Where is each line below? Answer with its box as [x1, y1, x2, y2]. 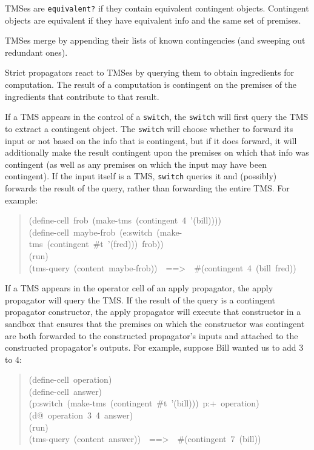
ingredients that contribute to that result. [5, 90, 159, 102]
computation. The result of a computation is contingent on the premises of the [5, 78, 297, 91]
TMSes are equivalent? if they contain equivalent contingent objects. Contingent [5, 2, 309, 14]
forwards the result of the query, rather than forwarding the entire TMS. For [5, 181, 290, 194]
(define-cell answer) [28, 385, 102, 397]
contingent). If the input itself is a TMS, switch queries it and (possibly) [5, 170, 277, 182]
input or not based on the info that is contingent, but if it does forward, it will [5, 134, 297, 147]
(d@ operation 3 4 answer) [28, 409, 133, 422]
